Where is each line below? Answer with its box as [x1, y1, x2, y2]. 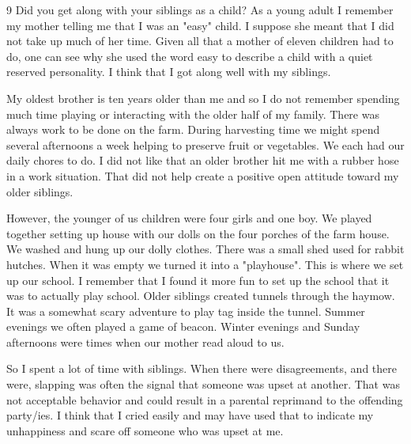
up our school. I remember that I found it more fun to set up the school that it [6, 271, 390, 288]
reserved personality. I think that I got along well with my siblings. [6, 63, 331, 80]
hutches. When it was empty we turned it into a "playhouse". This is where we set [6, 256, 404, 272]
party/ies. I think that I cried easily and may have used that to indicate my [6, 407, 374, 423]
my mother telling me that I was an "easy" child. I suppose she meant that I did [6, 17, 394, 33]
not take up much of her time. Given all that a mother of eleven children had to [6, 32, 394, 49]
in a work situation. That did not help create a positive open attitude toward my [6, 167, 399, 184]
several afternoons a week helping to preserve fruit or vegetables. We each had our [6, 136, 405, 153]
